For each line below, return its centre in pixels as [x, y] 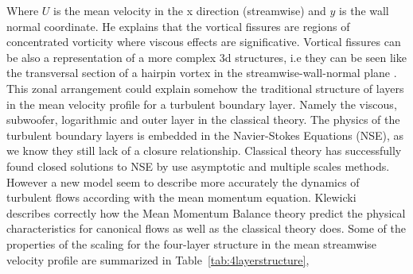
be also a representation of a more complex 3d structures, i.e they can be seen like [206, 57]
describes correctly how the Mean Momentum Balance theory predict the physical [206, 212]
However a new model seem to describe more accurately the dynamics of [183, 181]
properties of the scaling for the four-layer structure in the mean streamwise [192, 243]
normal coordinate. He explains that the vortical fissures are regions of [178, 26]
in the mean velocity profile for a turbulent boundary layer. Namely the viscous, [202, 104]
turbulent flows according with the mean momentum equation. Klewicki [181, 197]
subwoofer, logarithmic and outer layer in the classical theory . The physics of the [203, 120]
